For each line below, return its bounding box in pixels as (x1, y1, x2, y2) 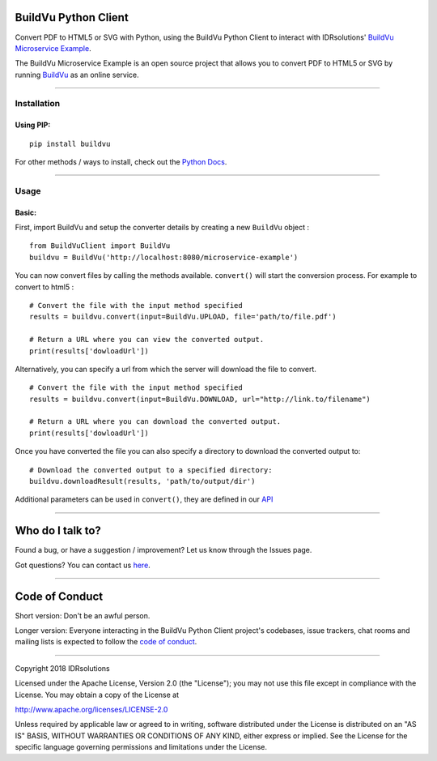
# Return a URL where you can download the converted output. (29, 417, 282, 426)
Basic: (15, 207, 36, 217)
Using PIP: (15, 120, 51, 130)
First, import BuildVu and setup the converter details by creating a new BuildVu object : (15, 222, 310, 232)
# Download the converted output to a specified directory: (29, 465, 273, 474)
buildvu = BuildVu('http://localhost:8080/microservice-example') (29, 252, 299, 262)
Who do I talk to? (15, 524, 101, 538)
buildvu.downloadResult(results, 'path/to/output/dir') (29, 477, 256, 486)
